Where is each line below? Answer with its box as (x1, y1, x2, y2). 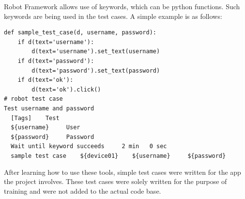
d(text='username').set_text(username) (31, 48, 160, 55)
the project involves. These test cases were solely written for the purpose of (4, 176, 227, 186)
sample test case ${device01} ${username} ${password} (11, 152, 226, 159)
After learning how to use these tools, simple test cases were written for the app (4, 167, 241, 177)
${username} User (11, 124, 80, 131)
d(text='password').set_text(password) (31, 67, 160, 74)
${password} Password (11, 133, 94, 140)
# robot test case (4, 95, 63, 103)
